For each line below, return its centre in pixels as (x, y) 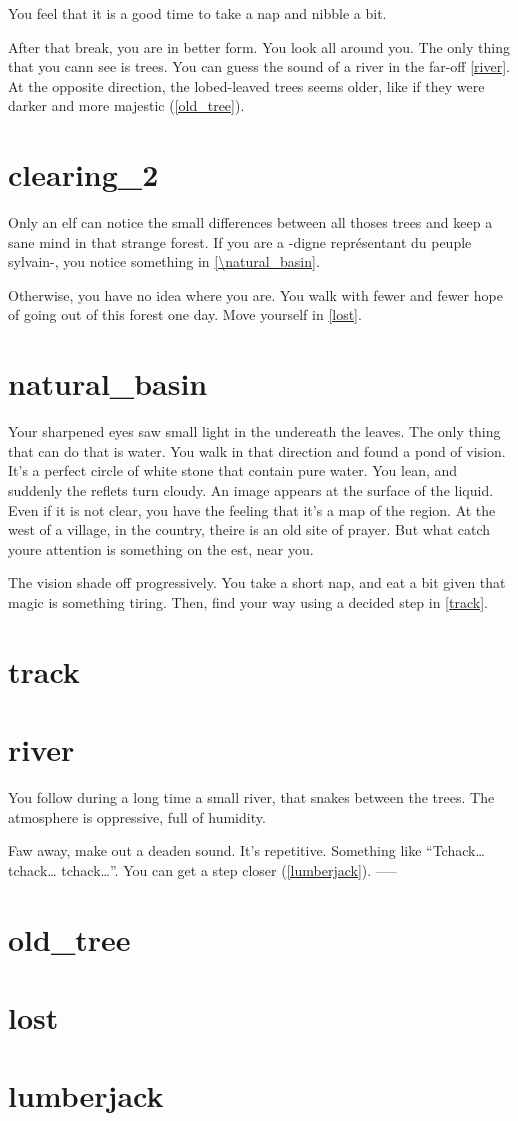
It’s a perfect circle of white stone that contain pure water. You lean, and (233, 470)
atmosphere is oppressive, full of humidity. (137, 816)
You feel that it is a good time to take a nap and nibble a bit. (197, 13)
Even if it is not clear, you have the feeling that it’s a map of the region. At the (252, 509)
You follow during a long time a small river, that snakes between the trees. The (251, 797)
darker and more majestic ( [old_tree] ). (126, 105)
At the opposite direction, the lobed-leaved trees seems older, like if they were (246, 85)
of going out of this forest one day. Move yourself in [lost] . (185, 314)
